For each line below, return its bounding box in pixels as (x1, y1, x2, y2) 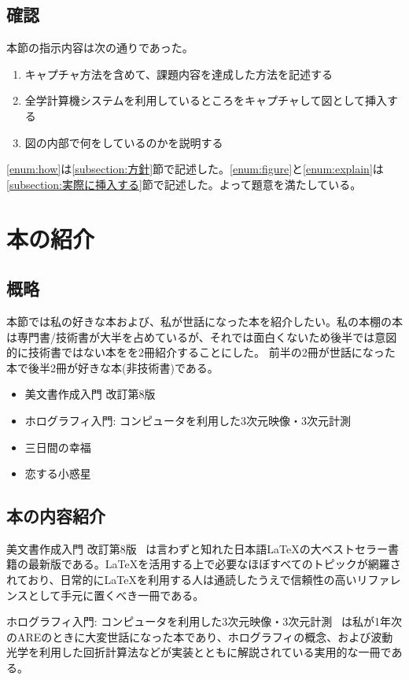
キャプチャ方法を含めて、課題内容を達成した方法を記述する (24, 65, 333, 82)
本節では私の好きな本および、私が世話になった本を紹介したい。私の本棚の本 (6, 312, 403, 329)
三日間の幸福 (24, 438, 91, 455)
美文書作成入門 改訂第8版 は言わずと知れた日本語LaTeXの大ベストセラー (6, 540, 389, 556)
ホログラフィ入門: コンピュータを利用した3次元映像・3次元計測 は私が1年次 (6, 613, 402, 630)
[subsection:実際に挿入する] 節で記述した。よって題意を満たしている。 (6, 176, 362, 192)
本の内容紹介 (6, 504, 105, 528)
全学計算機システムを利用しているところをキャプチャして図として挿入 (24, 92, 387, 109)
